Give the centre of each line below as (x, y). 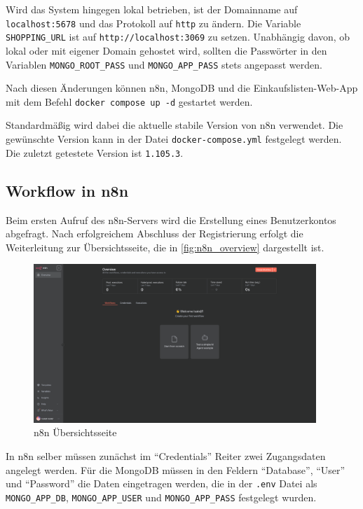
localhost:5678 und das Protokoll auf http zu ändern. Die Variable (153, 23)
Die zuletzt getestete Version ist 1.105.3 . (95, 152)
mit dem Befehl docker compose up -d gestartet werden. (129, 101)
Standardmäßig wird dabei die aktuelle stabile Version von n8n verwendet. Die (174, 125)
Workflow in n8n (67, 190)
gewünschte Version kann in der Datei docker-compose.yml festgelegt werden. (174, 139)
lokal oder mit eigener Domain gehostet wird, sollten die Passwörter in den (166, 50)
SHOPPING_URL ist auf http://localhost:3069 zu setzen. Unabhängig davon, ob (178, 37)
